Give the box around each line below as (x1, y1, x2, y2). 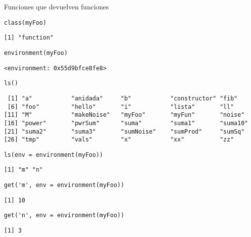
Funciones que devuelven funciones (4, 1, 109, 11)
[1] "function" (4, 34, 54, 42)
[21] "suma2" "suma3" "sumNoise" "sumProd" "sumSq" (4, 128, 245, 135)
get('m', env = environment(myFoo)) (4, 182, 125, 189)
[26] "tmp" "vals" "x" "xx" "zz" (4, 136, 234, 143)
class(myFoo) (4, 19, 46, 26)
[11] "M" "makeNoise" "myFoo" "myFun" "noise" (4, 111, 245, 119)
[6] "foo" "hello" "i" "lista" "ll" (7, 103, 234, 110)
